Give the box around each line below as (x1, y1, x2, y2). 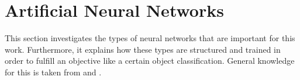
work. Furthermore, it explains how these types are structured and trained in (5, 43, 281, 55)
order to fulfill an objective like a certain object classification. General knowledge (5, 54, 295, 67)
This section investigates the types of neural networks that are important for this (5, 32, 295, 44)
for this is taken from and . (5, 66, 102, 78)
